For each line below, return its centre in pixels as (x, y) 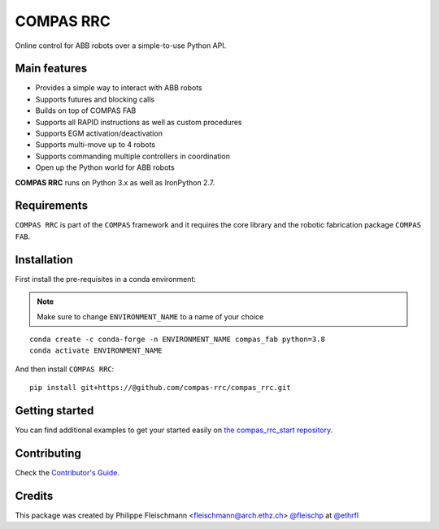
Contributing (48, 453)
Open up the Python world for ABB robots (105, 167)
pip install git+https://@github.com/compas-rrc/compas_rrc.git (161, 388)
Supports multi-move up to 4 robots (96, 145)
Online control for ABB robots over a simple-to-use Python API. (121, 46)
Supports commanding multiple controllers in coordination (133, 156)
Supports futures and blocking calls (95, 99)
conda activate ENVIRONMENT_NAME (96, 351)
